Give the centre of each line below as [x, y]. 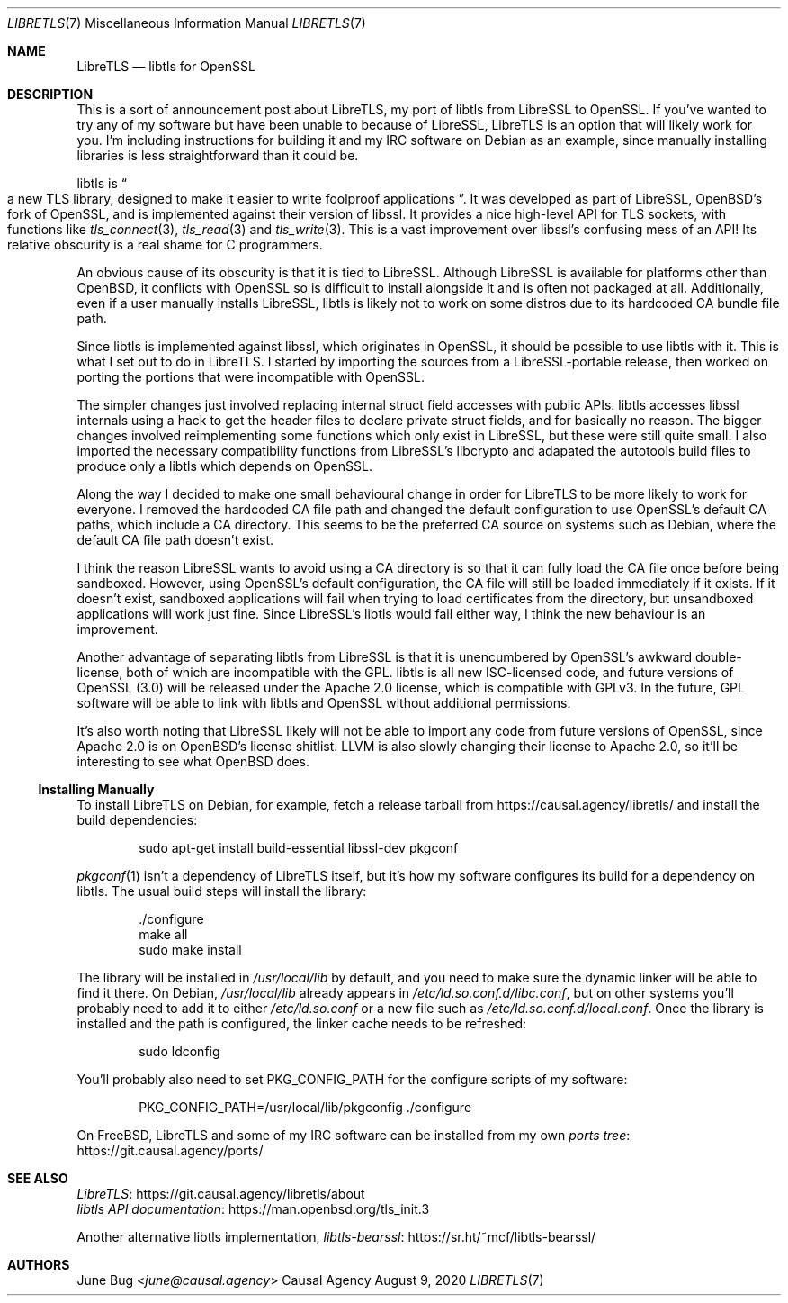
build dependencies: [137, 820]
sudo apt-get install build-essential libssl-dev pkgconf [299, 848]
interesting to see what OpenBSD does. [193, 761]
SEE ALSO [38, 1178]
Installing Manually [96, 789]
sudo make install [190, 950]
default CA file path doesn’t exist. [175, 540]
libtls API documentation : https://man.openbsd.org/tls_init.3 [253, 1209]
